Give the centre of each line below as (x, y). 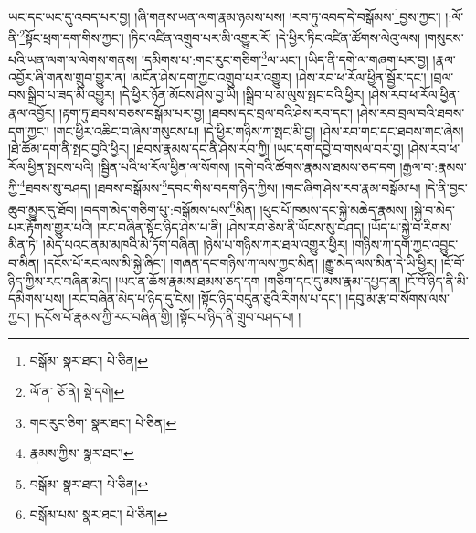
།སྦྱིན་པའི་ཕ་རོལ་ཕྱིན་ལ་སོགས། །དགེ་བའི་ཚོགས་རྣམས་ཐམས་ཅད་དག (247, 166)
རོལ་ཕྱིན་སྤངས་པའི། (51, 166)
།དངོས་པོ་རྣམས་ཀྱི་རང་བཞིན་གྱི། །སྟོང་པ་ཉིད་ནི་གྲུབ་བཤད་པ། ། (168, 316)
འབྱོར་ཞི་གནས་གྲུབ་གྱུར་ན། (68, 76)
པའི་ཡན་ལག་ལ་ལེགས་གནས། (73, 59)
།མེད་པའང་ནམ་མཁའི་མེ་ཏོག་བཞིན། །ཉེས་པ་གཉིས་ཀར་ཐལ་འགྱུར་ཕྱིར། (195, 245)
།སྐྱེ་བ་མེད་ (433, 209)
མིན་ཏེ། (24, 245)
